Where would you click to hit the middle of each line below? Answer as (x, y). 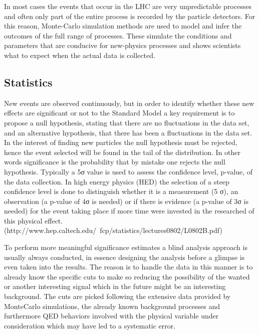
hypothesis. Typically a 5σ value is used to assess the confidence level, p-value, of (128, 171)
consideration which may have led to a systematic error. (90, 325)
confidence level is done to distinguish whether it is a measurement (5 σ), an (121, 191)
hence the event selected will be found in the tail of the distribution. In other (122, 152)
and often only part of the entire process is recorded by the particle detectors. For (130, 16)
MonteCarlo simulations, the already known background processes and (112, 306)
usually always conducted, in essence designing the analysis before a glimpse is (124, 257)
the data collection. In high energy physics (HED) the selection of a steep (117, 181)
